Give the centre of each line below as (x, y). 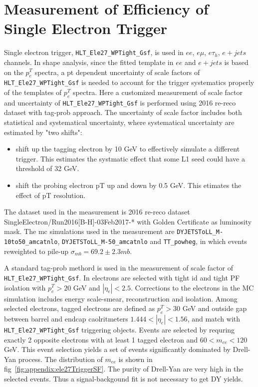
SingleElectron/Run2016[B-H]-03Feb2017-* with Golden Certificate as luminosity (128, 221)
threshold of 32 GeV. (47, 168)
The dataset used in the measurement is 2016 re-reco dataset (97, 212)
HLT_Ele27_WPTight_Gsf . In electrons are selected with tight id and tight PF (122, 277)
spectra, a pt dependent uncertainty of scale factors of (117, 72)
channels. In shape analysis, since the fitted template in (89, 62)
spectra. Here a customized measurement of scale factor (158, 92)
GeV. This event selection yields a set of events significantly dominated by (117, 349)
